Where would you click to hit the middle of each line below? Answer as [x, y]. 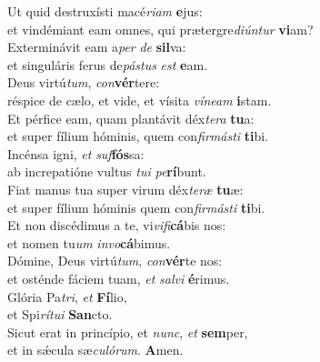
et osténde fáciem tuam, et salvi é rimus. [119, 278]
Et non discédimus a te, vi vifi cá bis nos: [117, 225]
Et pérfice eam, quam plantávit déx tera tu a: [131, 118]
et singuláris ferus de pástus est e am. [108, 64]
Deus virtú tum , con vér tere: [84, 82]
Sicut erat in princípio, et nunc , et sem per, [128, 332]
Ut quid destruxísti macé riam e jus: [105, 11]
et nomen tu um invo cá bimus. [89, 242]
